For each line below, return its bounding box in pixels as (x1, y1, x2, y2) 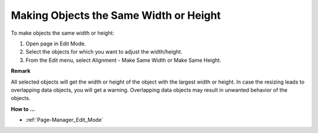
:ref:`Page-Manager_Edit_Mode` (25, 117, 104, 124)
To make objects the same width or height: (11, 29, 115, 36)
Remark (11, 68, 31, 75)
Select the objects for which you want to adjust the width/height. (25, 48, 183, 55)
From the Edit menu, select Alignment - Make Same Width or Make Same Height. (25, 56, 221, 64)
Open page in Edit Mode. (25, 40, 87, 47)
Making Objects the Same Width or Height (11, 9, 221, 22)
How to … (11, 105, 35, 112)
